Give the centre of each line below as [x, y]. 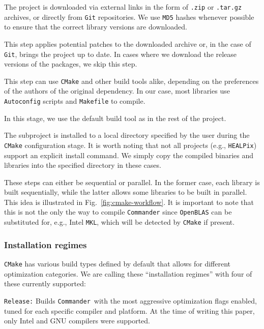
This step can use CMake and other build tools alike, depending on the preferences [131, 81]
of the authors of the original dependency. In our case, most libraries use [117, 91]
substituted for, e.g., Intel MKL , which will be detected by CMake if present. [120, 222]
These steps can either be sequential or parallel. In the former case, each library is [132, 182]
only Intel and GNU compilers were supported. [77, 321]
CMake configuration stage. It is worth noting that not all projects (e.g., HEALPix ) [130, 145]
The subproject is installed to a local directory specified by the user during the [127, 135]
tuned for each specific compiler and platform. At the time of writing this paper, [129, 310]
